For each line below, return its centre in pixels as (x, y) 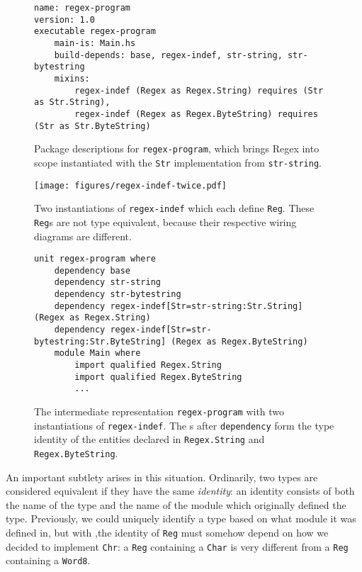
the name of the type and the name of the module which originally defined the (176, 504)
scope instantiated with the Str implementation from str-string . (178, 162)
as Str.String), (72, 102)
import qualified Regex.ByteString (158, 377)
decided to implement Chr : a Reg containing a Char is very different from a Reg (177, 546)
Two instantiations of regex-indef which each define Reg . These (174, 208)
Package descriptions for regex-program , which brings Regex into (177, 148)
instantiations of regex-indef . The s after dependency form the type (184, 425)
